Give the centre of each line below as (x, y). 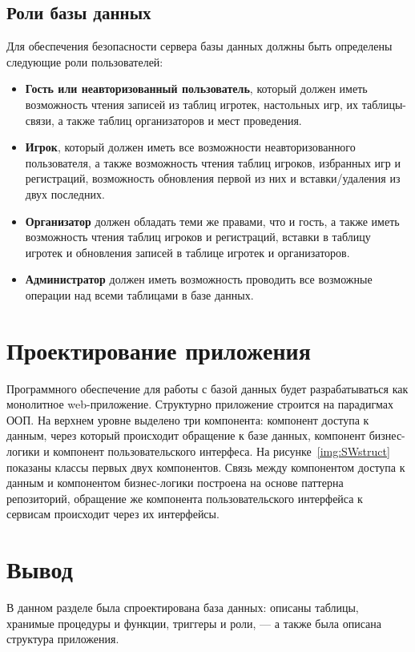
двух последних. (65, 193)
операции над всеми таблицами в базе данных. (139, 294)
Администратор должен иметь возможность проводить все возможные (199, 279)
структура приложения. (63, 639)
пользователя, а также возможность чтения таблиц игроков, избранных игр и (213, 162)
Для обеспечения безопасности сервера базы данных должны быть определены (199, 46)
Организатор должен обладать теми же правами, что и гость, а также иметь (212, 221)
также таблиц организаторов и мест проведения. (184, 120)
